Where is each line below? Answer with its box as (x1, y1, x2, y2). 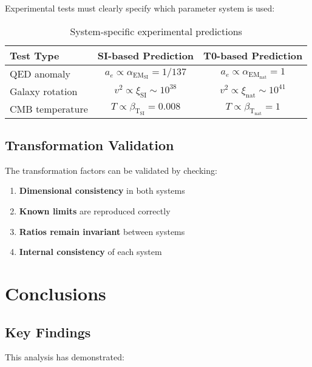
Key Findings (5, 322, 91, 341)
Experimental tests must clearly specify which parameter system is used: (5, 2, 275, 14)
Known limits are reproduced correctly (19, 204, 171, 217)
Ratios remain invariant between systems (19, 225, 185, 237)
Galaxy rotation (10, 84, 78, 98)
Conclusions (5, 280, 106, 305)
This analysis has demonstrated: (5, 351, 124, 363)
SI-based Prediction (97, 48, 194, 62)
